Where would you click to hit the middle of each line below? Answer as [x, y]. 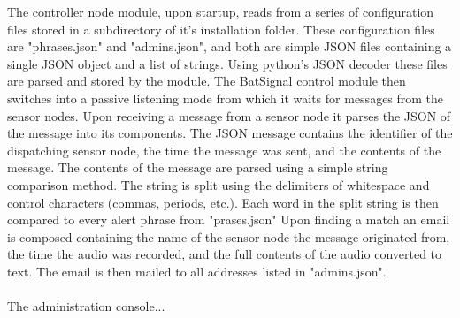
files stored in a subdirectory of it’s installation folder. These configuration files [221, 29]
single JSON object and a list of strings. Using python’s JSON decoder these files [227, 63]
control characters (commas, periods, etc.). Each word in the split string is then [223, 202]
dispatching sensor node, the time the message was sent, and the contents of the [224, 150]
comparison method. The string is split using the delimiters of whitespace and [218, 184]
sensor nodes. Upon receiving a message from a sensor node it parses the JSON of [229, 115]
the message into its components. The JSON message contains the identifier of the [230, 133]
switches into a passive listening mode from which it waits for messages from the [226, 98]
